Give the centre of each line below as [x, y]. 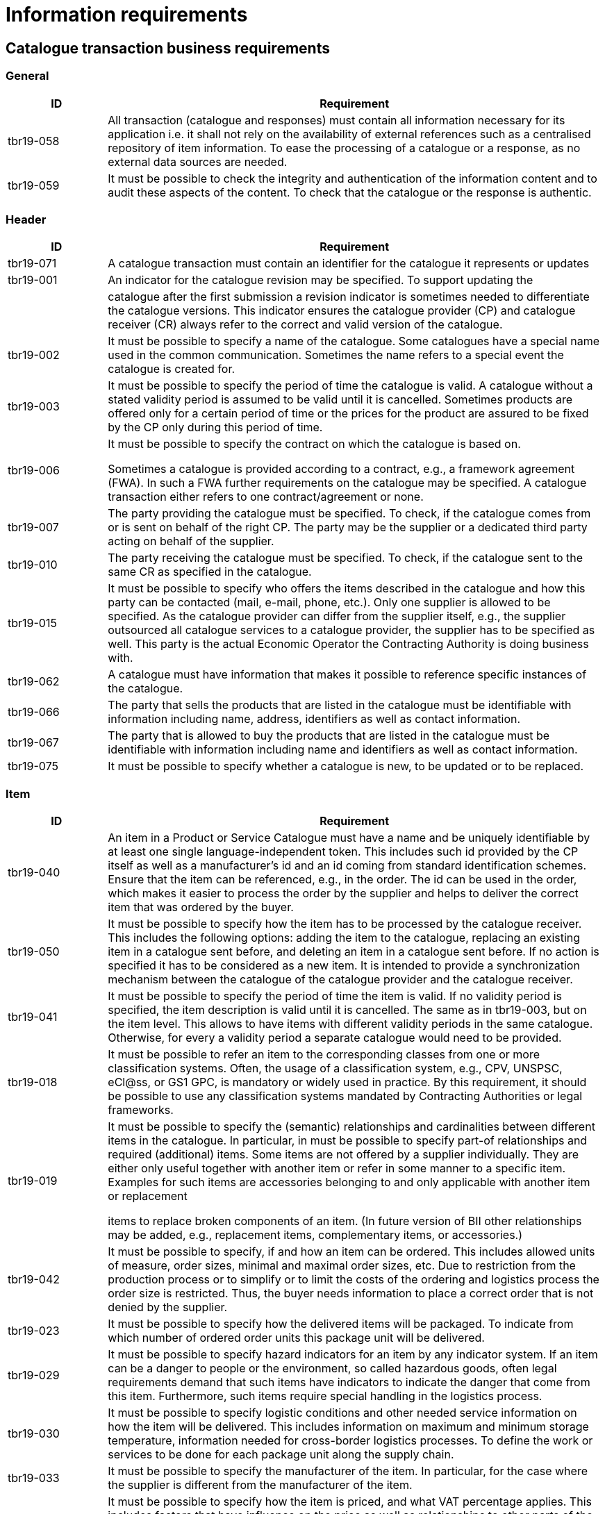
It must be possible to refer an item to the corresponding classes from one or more [324, 1055]
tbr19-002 [34, 355]
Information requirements [127, 15]
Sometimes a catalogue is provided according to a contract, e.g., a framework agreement [341, 469]
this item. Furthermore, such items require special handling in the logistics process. [325, 1396]
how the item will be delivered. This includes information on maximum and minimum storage [348, 1427]
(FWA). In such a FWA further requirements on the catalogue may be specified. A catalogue [347, 483]
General [27, 76]
